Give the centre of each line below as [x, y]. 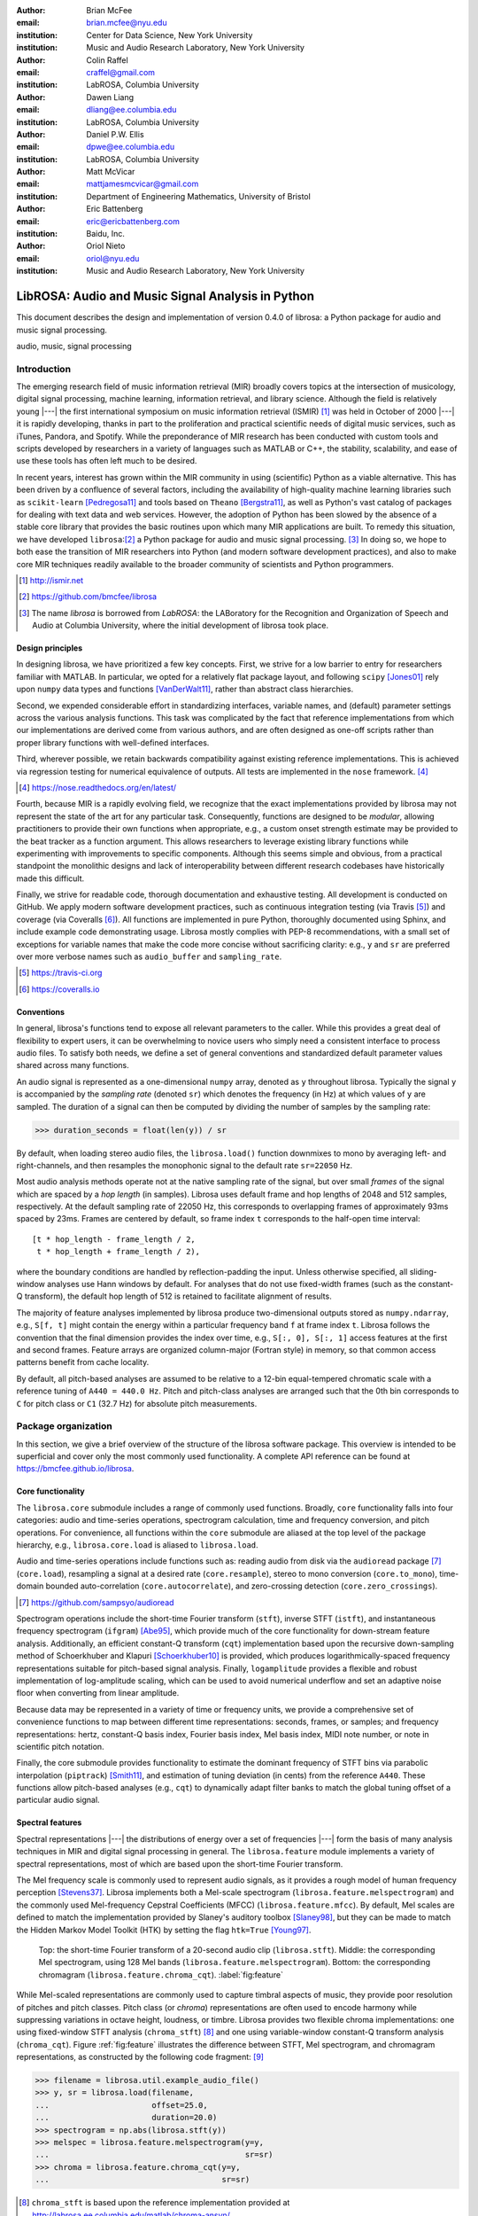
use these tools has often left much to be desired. [107, 461]
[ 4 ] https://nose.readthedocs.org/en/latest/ [98, 787]
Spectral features [49, 1822]
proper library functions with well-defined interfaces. [113, 742]
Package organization [64, 1426]
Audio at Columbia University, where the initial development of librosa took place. [181, 626]
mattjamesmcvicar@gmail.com [143, 184]
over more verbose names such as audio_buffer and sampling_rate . [149, 956]
